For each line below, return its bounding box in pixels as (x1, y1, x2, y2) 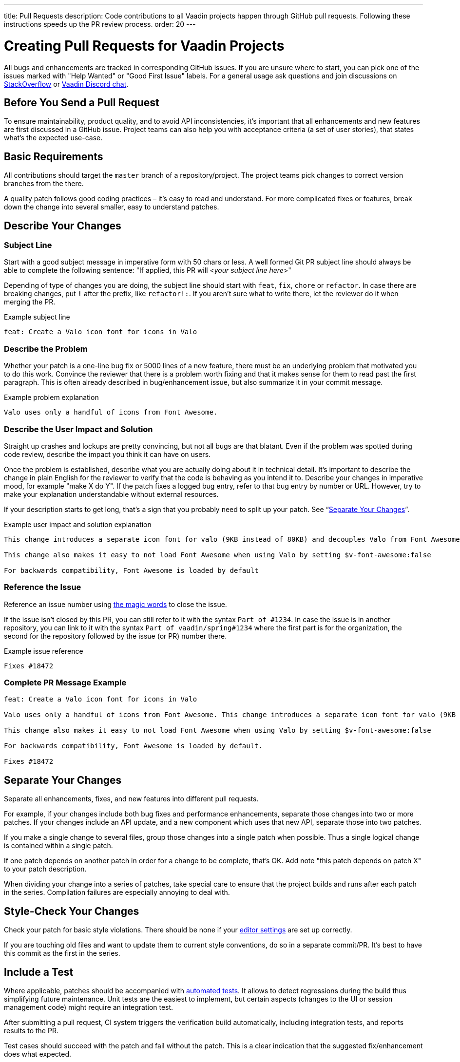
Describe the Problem (4, 343, 88, 354)
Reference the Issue (4, 582, 81, 592)
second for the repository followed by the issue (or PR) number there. (4, 631, 227, 640)
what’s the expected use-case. (4, 133, 103, 142)
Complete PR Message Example (4, 678, 127, 688)
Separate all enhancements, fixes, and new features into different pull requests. (4, 795, 259, 803)
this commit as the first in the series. (4, 949, 120, 958)
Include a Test (4, 966, 74, 978)
